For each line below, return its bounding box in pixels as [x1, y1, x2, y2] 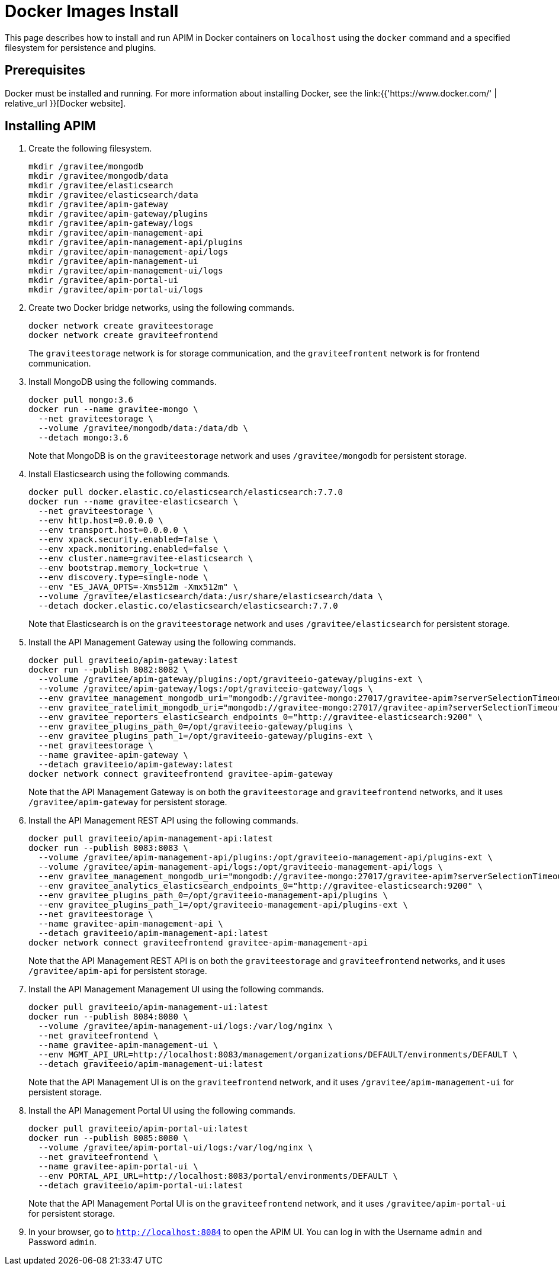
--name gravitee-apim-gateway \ [38, 750, 188, 760]
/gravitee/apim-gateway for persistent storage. [28, 797, 227, 808]
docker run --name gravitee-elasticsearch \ [28, 497, 239, 507]
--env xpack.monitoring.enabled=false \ [38, 544, 229, 554]
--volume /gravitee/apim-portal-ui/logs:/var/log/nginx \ [38, 1143, 313, 1153]
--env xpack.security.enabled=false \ [38, 535, 219, 545]
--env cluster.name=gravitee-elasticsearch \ [38, 554, 253, 564]
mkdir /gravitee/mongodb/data [28, 171, 169, 181]
